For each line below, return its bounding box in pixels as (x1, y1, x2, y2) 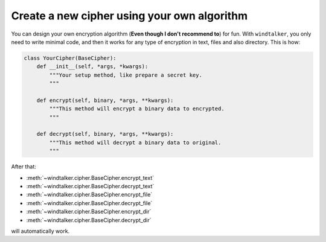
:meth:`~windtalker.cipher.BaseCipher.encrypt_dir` (26, 208, 152, 215)
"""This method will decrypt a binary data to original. (49, 139, 222, 146)
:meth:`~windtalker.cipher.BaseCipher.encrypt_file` (26, 191, 153, 199)
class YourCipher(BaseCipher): (24, 54, 117, 62)
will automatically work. (11, 227, 70, 235)
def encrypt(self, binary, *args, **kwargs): (36, 97, 174, 104)
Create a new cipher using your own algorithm (11, 9, 248, 22)
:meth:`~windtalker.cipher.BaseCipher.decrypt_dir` (26, 216, 152, 223)
